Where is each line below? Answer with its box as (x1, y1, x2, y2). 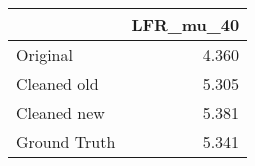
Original (16, 43, 73, 66)
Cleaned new (16, 101, 105, 124)
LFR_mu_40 (131, 13, 240, 36)
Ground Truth (16, 130, 116, 153)
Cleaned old (16, 72, 99, 95)
